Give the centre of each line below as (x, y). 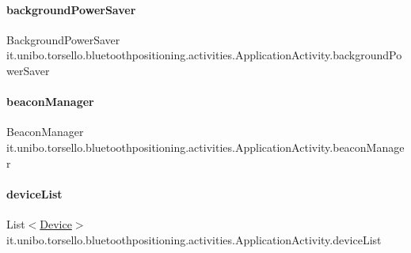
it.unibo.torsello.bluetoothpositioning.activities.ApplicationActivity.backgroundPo (204, 55)
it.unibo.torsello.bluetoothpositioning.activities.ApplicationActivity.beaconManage (205, 147)
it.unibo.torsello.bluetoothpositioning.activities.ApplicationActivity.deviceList (194, 239)
